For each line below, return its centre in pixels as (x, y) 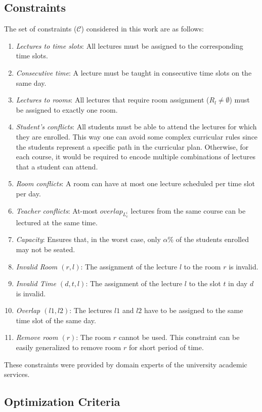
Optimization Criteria (62, 402)
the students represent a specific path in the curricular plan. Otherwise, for (132, 146)
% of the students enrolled (208, 239)
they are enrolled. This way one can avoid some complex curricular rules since (137, 136)
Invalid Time (36, 283)
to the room (202, 266)
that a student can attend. (57, 166)
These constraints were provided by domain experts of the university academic (126, 364)
